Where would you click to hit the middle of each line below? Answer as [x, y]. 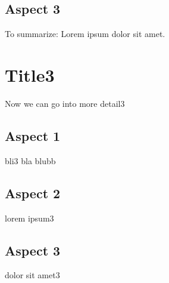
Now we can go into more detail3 [65, 103]
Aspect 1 [33, 135]
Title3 [30, 74]
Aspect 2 [33, 193]
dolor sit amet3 [32, 275]
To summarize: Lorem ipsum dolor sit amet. [85, 34]
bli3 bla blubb [30, 160]
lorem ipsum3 [29, 218]
